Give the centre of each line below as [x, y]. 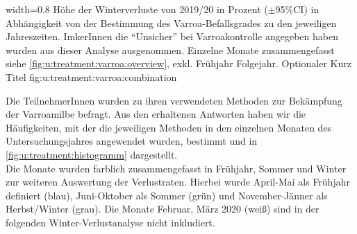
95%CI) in [297, 9]
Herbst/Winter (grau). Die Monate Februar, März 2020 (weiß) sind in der [163, 209]
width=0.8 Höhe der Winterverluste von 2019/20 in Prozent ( [137, 9]
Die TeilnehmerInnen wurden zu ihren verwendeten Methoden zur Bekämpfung [174, 100]
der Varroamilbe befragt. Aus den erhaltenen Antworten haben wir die [156, 114]
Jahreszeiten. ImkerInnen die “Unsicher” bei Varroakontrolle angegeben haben [172, 36]
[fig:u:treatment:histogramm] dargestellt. [92, 154]
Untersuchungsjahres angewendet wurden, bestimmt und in [132, 141]
